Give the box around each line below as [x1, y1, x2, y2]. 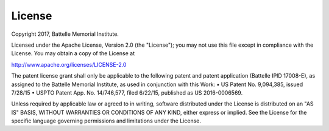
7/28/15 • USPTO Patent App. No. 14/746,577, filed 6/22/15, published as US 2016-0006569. [11, 89, 243, 96]
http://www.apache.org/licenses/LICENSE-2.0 [11, 61, 127, 68]
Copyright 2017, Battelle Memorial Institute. [11, 30, 119, 38]
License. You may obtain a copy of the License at [11, 50, 135, 57]
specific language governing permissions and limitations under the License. [11, 117, 201, 124]
